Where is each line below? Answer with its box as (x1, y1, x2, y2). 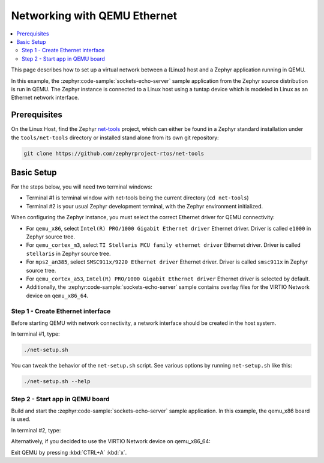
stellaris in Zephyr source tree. (26, 250, 111, 257)
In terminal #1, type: (11, 330, 60, 337)
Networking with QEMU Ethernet (11, 9, 178, 22)
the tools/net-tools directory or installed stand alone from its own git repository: (11, 134, 219, 141)
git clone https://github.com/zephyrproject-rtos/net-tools (23, 150, 205, 157)
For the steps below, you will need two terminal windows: (11, 183, 152, 190)
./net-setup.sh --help (23, 378, 91, 385)
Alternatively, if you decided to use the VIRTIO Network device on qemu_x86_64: (11, 438, 211, 445)
